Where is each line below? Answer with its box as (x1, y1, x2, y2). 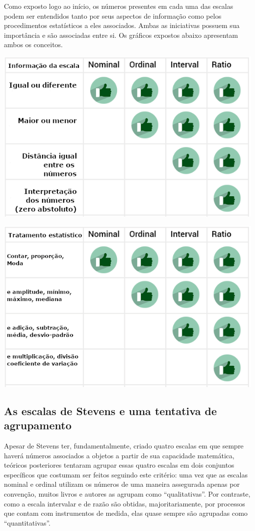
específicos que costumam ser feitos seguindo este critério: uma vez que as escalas (4, 469, 248, 479)
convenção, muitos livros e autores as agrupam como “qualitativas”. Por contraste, (4, 488, 251, 499)
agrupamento (4, 418, 72, 433)
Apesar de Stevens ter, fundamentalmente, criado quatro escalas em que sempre (4, 441, 244, 450)
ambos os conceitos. (4, 39, 63, 50)
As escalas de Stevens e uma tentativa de (4, 403, 217, 418)
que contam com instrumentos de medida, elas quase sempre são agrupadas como (4, 508, 248, 518)
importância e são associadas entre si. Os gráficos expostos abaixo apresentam (4, 29, 238, 40)
